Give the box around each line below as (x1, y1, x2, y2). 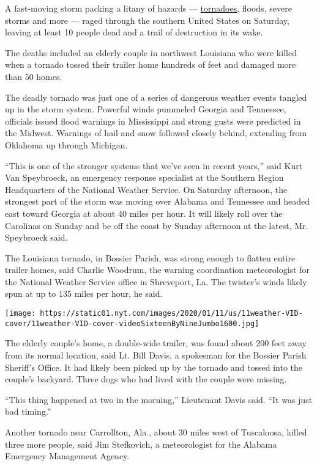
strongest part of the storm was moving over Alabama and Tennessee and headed (5, 195, 310, 208)
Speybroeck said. (5, 231, 68, 244)
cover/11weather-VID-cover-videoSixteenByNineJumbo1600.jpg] (5, 319, 259, 328)
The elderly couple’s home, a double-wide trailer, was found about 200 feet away (5, 337, 307, 349)
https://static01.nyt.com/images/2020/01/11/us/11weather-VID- (40, 309, 303, 318)
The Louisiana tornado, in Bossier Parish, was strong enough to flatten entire (5, 251, 296, 264)
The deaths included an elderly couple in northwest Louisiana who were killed (5, 46, 297, 59)
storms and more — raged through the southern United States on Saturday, (5, 13, 289, 26)
